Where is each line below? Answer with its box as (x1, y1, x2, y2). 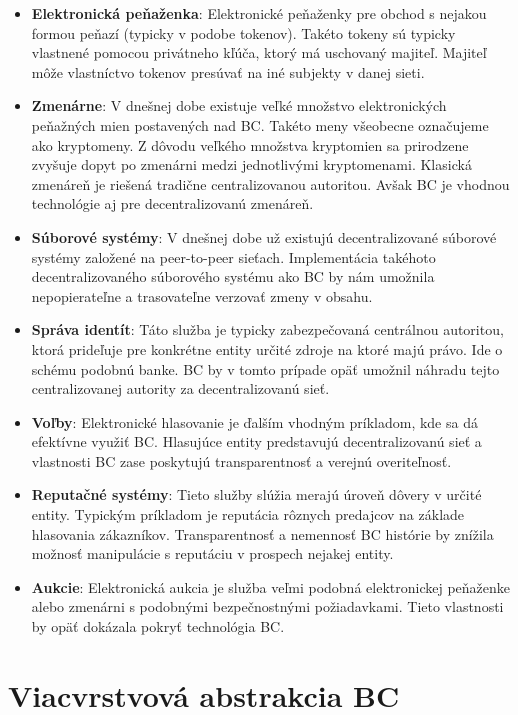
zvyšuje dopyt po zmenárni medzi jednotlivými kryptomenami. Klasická (31, 154, 472, 175)
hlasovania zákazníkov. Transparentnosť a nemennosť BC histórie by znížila (31, 523, 494, 544)
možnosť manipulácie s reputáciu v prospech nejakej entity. (31, 543, 394, 564)
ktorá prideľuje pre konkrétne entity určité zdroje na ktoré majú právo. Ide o (31, 338, 503, 359)
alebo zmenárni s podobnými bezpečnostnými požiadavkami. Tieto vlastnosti (31, 596, 504, 617)
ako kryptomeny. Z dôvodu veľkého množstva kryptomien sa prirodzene (31, 134, 469, 155)
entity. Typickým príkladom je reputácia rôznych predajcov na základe (31, 504, 465, 525)
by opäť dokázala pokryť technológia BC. (31, 616, 285, 637)
